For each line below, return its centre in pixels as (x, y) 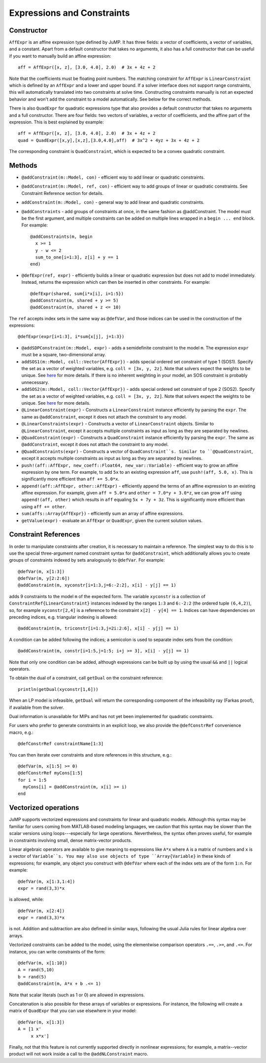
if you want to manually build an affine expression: (60, 56)
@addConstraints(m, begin (62, 236)
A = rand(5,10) (36, 970)
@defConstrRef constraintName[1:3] (61, 744)
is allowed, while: (27, 899)
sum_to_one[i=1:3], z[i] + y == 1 (77, 257)
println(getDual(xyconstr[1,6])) (58, 689)
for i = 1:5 (32, 780)
